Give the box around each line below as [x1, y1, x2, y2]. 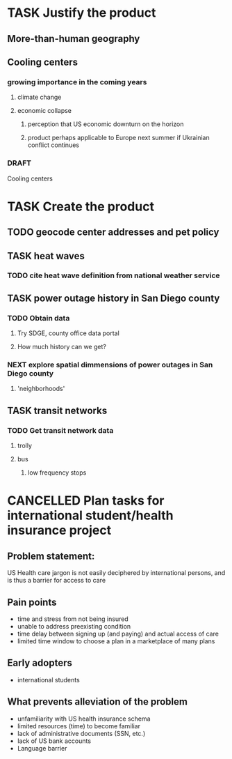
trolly [17, 441, 33, 450]
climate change [17, 93, 62, 102]
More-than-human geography [7, 33, 140, 45]
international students [17, 675, 80, 684]
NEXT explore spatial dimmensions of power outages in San [7, 360, 213, 370]
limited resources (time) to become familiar [17, 721, 141, 730]
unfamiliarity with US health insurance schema [17, 714, 151, 723]
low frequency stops [27, 468, 87, 477]
